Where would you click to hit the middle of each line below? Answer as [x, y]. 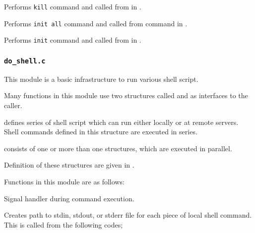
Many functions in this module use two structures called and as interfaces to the [126, 95]
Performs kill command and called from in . [73, 6]
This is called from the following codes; [64, 224]
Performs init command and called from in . [73, 40]
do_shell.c [25, 61]
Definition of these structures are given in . [69, 165]
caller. [13, 105]
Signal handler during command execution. [69, 198]
